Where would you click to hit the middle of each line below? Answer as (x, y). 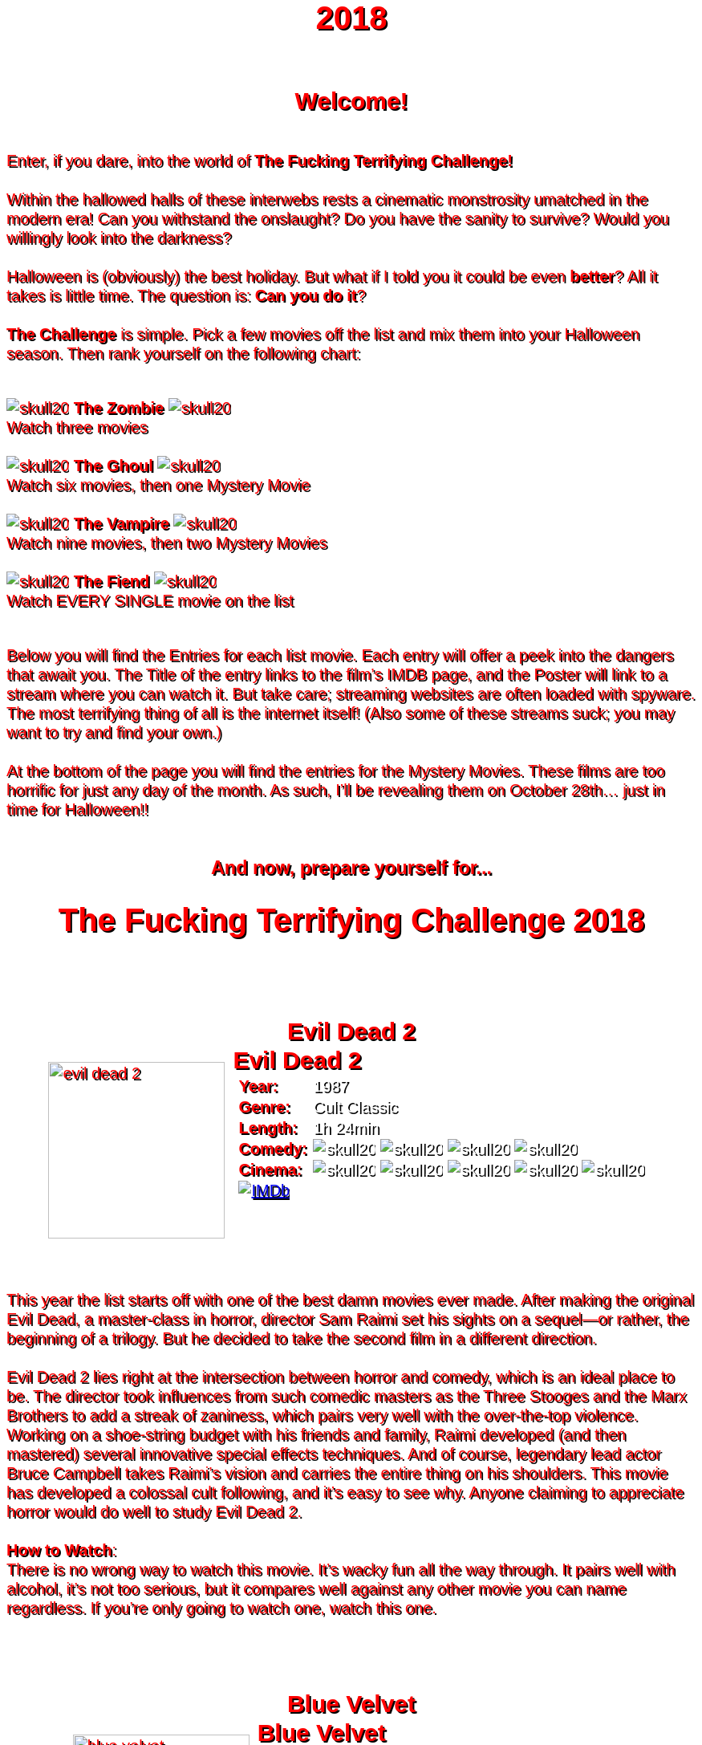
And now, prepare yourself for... (351, 868)
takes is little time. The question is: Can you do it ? (186, 295)
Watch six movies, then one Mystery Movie (158, 484)
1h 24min (346, 1127)
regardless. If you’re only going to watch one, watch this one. (221, 1607)
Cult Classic (355, 1106)
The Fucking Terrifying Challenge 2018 (351, 920)
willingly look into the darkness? (119, 237)
